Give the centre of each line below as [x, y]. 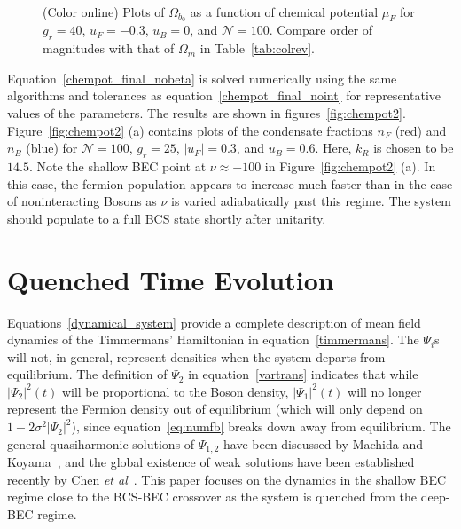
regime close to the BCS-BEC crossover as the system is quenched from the [212, 497]
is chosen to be [414, 148]
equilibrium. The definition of [87, 374]
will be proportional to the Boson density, [175, 391]
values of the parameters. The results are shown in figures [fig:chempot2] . [207, 113]
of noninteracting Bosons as [82, 201]
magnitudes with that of [109, 48]
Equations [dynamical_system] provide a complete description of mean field [214, 322]
